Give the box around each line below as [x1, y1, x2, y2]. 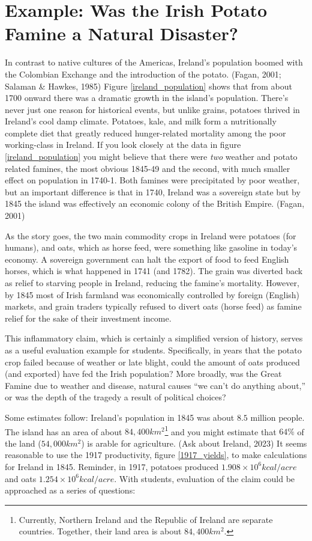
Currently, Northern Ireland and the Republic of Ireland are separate [19, 513, 273, 525]
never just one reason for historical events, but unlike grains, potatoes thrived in [5, 103, 300, 115]
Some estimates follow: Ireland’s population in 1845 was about [5, 411, 235, 423]
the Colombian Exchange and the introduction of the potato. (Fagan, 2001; [5, 67, 281, 80]
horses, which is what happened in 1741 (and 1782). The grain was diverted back [5, 264, 303, 277]
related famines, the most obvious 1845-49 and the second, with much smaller [5, 162, 290, 174]
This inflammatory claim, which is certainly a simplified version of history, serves [5, 332, 303, 344]
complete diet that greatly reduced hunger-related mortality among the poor [5, 126, 286, 139]
